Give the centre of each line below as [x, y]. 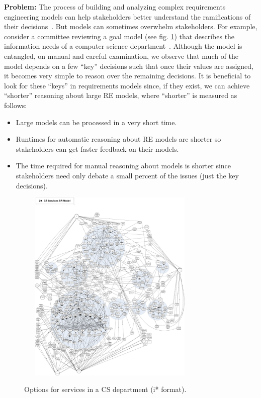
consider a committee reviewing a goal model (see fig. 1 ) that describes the [119, 36]
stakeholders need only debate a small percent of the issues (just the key [127, 175]
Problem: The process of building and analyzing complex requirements [115, 7]
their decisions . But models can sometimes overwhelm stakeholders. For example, [131, 26]
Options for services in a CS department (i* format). [105, 389]
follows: [16, 105]
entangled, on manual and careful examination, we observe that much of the [121, 56]
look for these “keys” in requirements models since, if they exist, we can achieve [127, 85]
